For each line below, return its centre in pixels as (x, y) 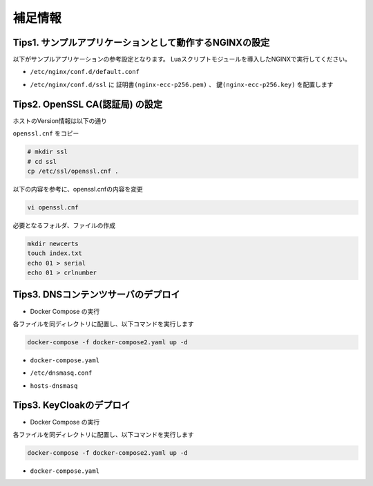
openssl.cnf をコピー (46, 133)
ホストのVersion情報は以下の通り (60, 120)
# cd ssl (42, 161)
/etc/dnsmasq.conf (61, 373)
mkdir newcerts (53, 243)
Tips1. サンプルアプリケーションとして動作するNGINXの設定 (141, 43)
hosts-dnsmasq (54, 386)
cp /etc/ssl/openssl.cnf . (73, 171)
